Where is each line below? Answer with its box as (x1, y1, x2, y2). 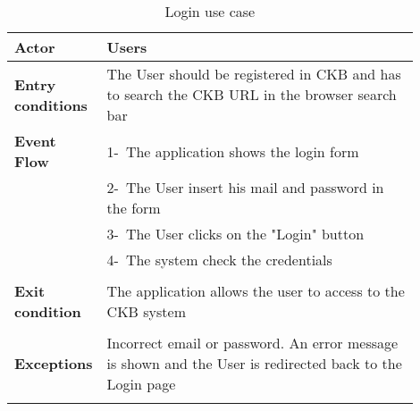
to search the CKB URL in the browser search (106, 84, 397, 105)
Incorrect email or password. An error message (106, 332, 399, 353)
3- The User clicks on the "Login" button (106, 223, 365, 244)
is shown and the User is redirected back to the (106, 353, 402, 373)
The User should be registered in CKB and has (106, 63, 401, 84)
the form (106, 197, 161, 218)
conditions (14, 94, 88, 115)
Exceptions (14, 353, 93, 373)
